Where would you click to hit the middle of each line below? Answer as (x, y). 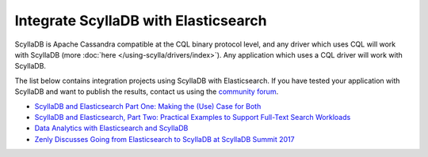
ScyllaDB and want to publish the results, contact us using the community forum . (147, 92)
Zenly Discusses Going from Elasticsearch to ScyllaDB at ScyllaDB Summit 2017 (164, 139)
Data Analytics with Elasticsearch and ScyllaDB (111, 128)
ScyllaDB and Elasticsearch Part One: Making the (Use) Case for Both (148, 106)
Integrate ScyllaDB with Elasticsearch (141, 21)
